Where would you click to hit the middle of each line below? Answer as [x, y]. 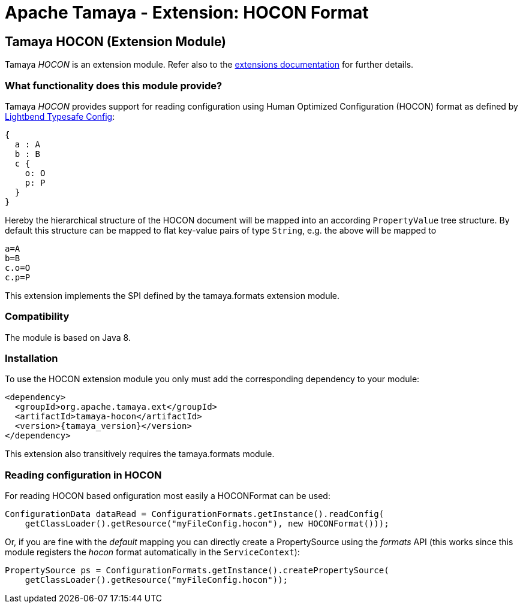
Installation [31, 359]
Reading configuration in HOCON [83, 475]
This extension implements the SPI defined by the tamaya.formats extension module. [172, 295]
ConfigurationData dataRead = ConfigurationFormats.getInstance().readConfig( [195, 514]
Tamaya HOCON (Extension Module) [116, 41]
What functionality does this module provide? [114, 85]
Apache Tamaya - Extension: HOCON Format [187, 13]
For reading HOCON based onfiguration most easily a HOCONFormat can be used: [168, 496]
